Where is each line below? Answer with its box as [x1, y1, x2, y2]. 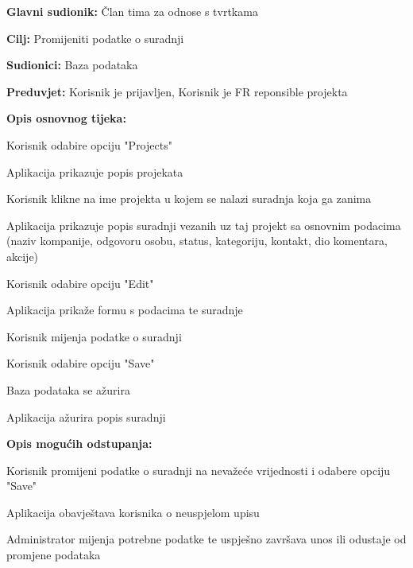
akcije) [6, 247, 39, 264]
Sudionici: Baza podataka [6, 56, 138, 73]
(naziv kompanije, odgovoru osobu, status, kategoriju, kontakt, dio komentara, [6, 232, 388, 249]
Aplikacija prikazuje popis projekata [6, 163, 183, 180]
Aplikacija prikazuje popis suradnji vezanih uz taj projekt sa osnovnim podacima [6, 216, 401, 233]
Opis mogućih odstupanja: [6, 435, 152, 452]
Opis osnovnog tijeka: [6, 110, 126, 126]
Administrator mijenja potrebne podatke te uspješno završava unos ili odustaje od [6, 531, 407, 547]
